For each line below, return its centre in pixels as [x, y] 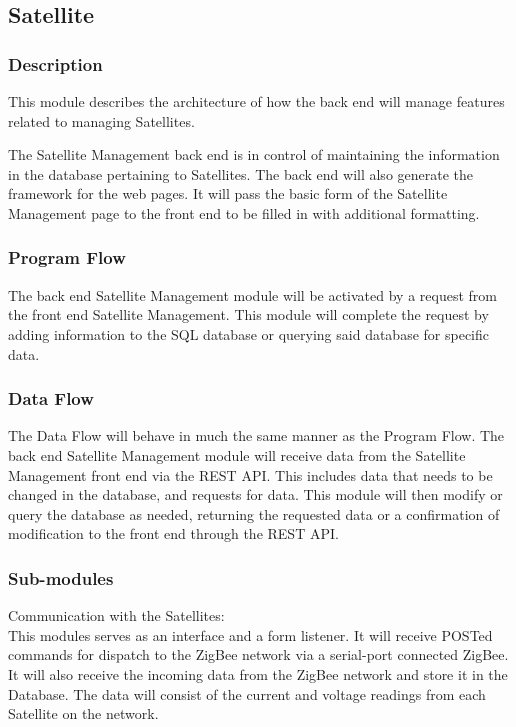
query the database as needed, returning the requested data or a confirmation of [254, 513]
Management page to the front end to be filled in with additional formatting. [244, 212]
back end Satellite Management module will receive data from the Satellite [237, 454]
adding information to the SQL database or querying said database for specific [248, 333]
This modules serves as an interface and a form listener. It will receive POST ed [250, 634]
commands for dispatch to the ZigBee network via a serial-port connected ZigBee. [258, 654]
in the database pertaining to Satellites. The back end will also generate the [241, 173]
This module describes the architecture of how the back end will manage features [256, 101]
